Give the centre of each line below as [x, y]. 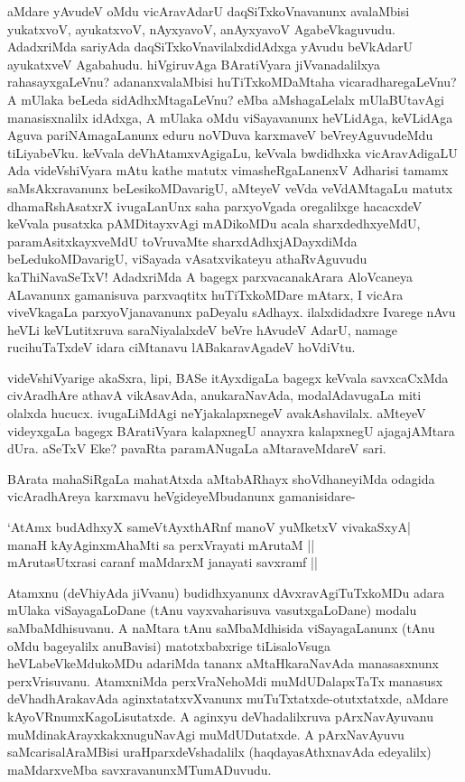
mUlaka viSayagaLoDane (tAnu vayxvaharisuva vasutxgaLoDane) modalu [212, 610]
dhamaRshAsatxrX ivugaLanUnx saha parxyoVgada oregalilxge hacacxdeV [215, 205]
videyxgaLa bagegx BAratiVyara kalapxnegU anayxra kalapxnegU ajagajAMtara [231, 430]
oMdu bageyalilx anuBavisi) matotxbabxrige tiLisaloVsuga [169, 645]
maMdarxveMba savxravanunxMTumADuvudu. [139, 769]
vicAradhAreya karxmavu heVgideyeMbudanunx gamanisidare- [181, 496]
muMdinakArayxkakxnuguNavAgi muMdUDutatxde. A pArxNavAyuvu [206, 734]
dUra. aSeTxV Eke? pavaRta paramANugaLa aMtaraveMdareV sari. [197, 448]
